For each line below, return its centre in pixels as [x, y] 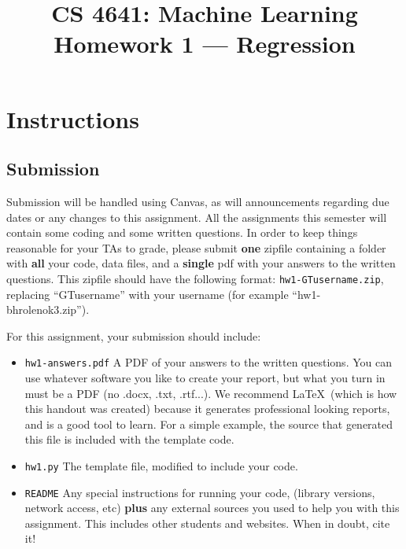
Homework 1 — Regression [205, 44]
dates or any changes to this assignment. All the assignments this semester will [197, 217]
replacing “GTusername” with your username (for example [148, 294]
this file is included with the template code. [129, 439]
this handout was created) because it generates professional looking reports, [207, 409]
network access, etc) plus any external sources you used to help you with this [212, 508]
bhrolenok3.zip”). [48, 310]
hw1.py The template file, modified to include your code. [161, 465]
